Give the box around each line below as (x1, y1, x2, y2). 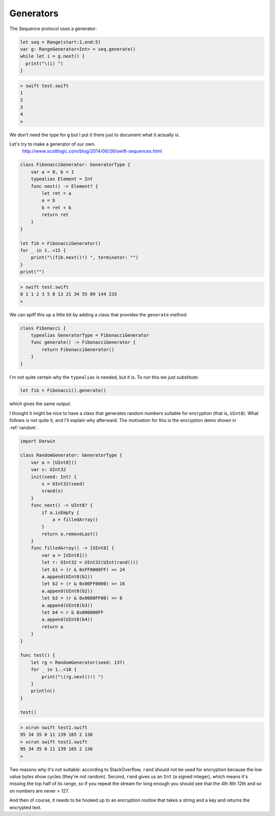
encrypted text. (9, 804, 42, 810)
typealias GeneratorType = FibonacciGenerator (31, 332, 150, 338)
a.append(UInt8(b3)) (41, 602, 93, 608)
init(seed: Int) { (31, 474, 77, 480)
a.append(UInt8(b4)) (41, 616, 93, 623)
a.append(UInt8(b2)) (41, 588, 93, 594)
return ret (41, 212, 69, 218)
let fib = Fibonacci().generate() (20, 388, 106, 393)
